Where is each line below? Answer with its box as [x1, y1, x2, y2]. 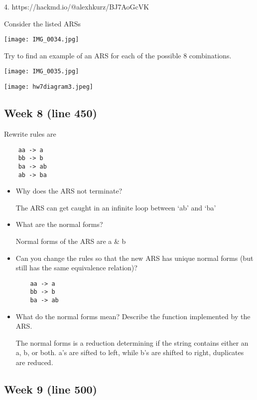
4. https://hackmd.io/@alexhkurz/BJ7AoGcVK [4, 1, 149, 11]
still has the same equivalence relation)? [15, 262, 137, 273]
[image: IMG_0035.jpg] [4, 68, 79, 75]
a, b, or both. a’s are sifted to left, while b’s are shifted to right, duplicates [15, 347, 244, 358]
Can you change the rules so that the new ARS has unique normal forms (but [15, 252, 254, 263]
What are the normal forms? [15, 219, 103, 229]
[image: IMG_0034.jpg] [4, 36, 79, 43]
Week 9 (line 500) [4, 382, 97, 397]
